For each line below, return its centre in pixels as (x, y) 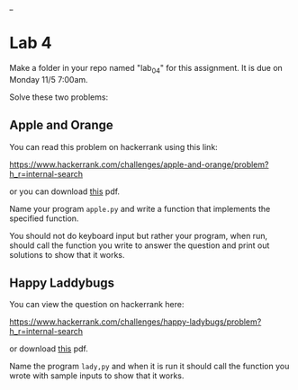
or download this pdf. (49, 349)
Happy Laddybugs (62, 283)
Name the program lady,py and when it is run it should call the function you (149, 367)
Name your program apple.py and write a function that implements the (140, 208)
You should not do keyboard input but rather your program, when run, (139, 235)
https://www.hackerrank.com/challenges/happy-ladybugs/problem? (135, 322)
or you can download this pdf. (64, 191)
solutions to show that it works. (67, 254)
